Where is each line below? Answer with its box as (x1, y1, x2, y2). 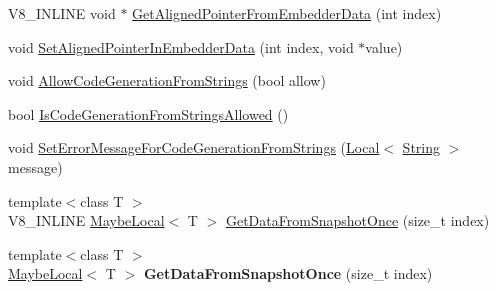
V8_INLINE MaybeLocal (8, 210, 165, 231)
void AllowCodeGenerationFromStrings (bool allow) (8, 70, 326, 91)
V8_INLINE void (8, 3, 116, 23)
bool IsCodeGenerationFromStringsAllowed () (8, 103, 289, 124)
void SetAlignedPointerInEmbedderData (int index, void (8, 36, 354, 57)
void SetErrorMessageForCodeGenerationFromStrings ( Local (8, 137, 380, 158)
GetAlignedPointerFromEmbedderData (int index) (132, 3, 442, 23)
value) (365, 36, 403, 57)
